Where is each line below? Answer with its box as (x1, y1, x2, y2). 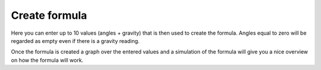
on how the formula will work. (11, 56, 84, 64)
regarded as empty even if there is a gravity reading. (11, 37, 140, 44)
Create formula (11, 9, 87, 22)
